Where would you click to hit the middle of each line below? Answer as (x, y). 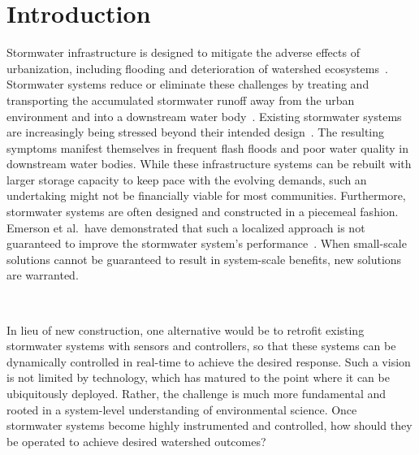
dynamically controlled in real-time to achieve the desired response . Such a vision (209, 361)
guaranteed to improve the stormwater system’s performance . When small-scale (207, 243)
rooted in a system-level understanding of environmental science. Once (182, 409)
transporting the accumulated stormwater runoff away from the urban (181, 100)
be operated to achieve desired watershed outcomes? (136, 441)
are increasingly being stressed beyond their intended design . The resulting (196, 132)
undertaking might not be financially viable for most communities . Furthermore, (206, 195)
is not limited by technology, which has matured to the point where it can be (198, 377)
